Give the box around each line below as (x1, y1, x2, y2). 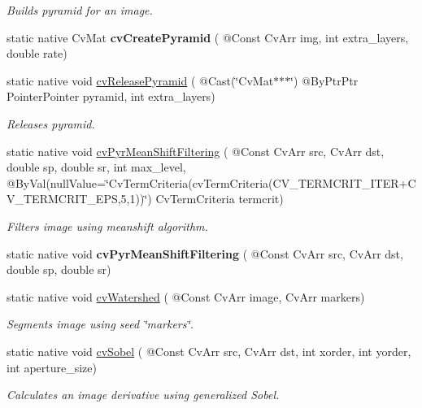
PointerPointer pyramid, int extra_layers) (7, 88, 215, 105)
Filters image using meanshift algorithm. (7, 217, 208, 234)
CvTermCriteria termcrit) (155, 190, 284, 207)
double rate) (7, 45, 67, 62)
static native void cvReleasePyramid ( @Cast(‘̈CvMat (7, 72, 274, 89)
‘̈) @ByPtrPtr (290, 72, 359, 89)
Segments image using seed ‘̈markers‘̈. (7, 315, 194, 332)
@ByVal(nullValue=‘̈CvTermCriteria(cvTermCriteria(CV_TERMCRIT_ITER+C (7, 174, 416, 191)
